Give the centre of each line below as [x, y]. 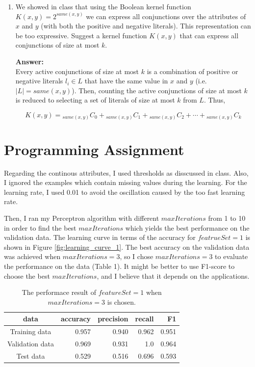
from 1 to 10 [227, 218]
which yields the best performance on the [187, 227]
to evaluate [231, 256]
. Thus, [215, 100]
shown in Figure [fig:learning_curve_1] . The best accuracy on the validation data [127, 247]
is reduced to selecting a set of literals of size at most [95, 100]
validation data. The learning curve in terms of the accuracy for [100, 237]
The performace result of [59, 292]
